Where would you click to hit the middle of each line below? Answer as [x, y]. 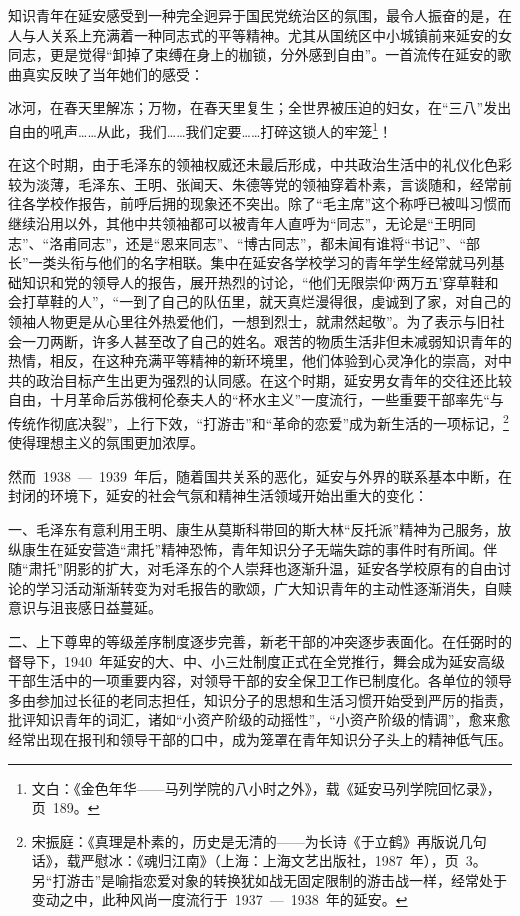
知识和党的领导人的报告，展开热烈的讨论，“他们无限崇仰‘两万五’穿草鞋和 [260, 281]
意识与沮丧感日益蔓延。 [85, 607]
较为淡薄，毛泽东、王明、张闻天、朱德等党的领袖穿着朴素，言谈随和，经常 [253, 183]
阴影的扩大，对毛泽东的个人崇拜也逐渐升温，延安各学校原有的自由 [280, 568]
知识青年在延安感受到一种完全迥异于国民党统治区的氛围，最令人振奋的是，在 [260, 15]
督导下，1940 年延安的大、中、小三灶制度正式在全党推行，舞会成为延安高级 [256, 660]
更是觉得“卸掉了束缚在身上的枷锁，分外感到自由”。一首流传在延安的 [273, 54]
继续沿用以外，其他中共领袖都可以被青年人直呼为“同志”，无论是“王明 [235, 223]
